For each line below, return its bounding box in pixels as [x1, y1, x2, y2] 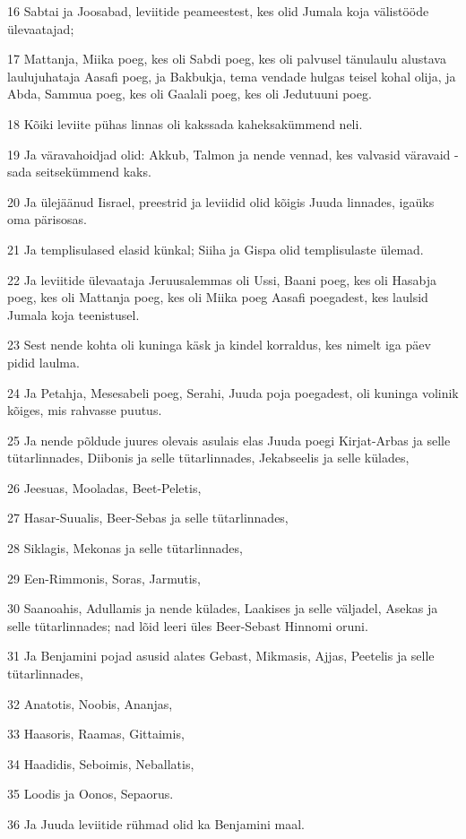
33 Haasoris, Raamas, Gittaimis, [7, 724, 185, 743]
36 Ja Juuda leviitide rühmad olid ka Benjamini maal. [7, 815, 305, 833]
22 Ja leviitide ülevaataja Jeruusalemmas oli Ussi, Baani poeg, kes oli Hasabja [7, 270, 437, 289]
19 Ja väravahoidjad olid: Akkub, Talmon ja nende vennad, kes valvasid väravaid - [7, 144, 459, 163]
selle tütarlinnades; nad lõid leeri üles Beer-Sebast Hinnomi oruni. [7, 616, 368, 635]
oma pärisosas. [7, 210, 87, 229]
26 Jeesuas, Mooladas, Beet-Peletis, [7, 478, 202, 497]
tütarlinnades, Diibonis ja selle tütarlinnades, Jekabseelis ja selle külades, [7, 448, 410, 467]
